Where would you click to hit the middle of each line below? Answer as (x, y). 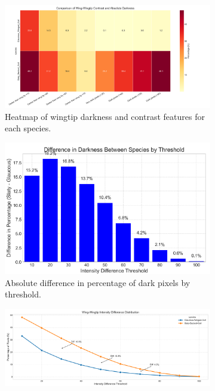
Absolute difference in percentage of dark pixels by (98, 282)
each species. (28, 128)
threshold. (23, 294)
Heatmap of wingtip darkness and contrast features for (105, 116)
